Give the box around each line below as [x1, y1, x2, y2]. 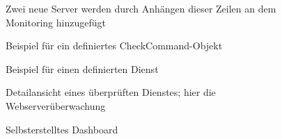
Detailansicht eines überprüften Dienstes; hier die [6, 85, 216, 99]
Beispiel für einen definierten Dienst [6, 61, 159, 76]
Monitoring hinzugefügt [6, 15, 106, 29]
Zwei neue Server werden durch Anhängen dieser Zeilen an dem [6, 1, 276, 15]
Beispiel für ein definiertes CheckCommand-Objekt [6, 38, 223, 53]
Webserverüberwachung [6, 98, 106, 113]
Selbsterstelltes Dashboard [6, 122, 118, 136]
